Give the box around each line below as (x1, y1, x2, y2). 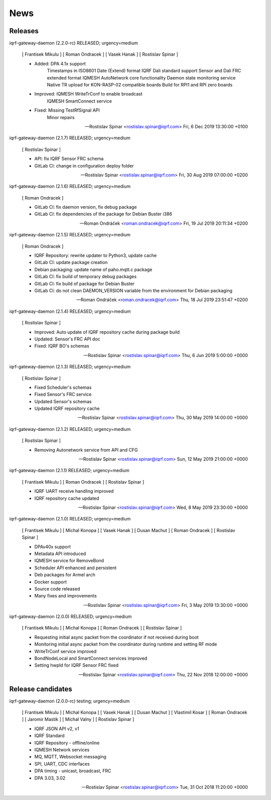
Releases (9, 27, 39, 35)
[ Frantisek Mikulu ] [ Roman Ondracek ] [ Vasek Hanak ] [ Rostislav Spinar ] (22, 51, 178, 57)
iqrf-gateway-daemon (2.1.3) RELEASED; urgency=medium (9, 364, 130, 370)
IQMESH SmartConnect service (47, 98, 112, 104)
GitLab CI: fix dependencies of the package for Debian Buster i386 (34, 211, 173, 217)
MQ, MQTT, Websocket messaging (34, 754, 106, 760)
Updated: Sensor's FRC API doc (34, 336, 100, 342)
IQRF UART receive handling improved (34, 488, 114, 494)
